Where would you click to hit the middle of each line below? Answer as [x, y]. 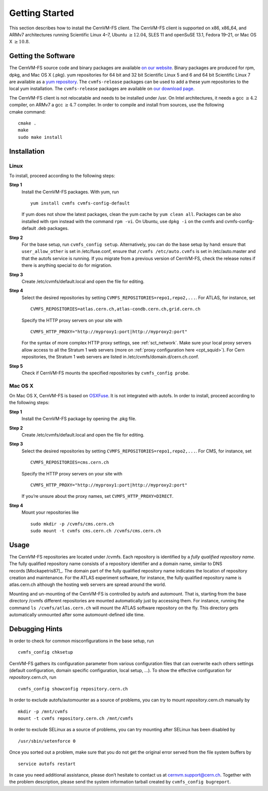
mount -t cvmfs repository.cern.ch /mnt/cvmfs [76, 718]
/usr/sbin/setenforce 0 [47, 741]
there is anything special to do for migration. [67, 265]
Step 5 [16, 366]
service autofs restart [47, 764]
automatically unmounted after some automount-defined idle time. [77, 614]
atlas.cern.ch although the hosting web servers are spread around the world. [88, 584]
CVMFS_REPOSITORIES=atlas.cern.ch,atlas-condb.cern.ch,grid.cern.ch [115, 309]
